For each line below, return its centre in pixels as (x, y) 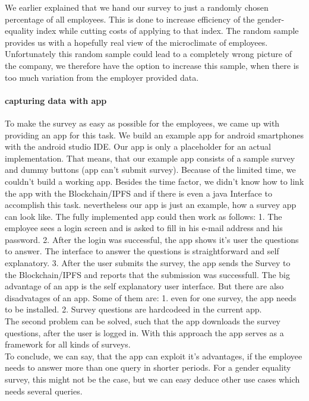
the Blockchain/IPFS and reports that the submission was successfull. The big (147, 274)
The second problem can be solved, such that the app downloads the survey (143, 321)
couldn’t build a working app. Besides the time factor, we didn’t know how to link (154, 181)
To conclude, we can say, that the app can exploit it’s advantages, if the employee (154, 356)
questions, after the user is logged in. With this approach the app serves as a (144, 332)
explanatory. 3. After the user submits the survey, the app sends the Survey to (148, 263)
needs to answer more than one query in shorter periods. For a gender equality (148, 367)
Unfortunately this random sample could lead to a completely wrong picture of (148, 54)
